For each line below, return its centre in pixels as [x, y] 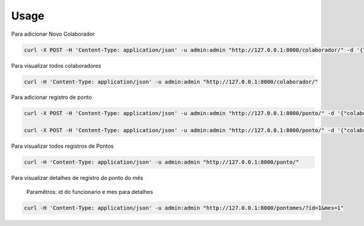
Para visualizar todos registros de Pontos [62, 146]
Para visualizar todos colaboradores [56, 65]
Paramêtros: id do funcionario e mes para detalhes [90, 191]
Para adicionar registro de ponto [52, 98]
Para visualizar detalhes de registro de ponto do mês [77, 178]
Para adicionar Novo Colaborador [53, 34]
